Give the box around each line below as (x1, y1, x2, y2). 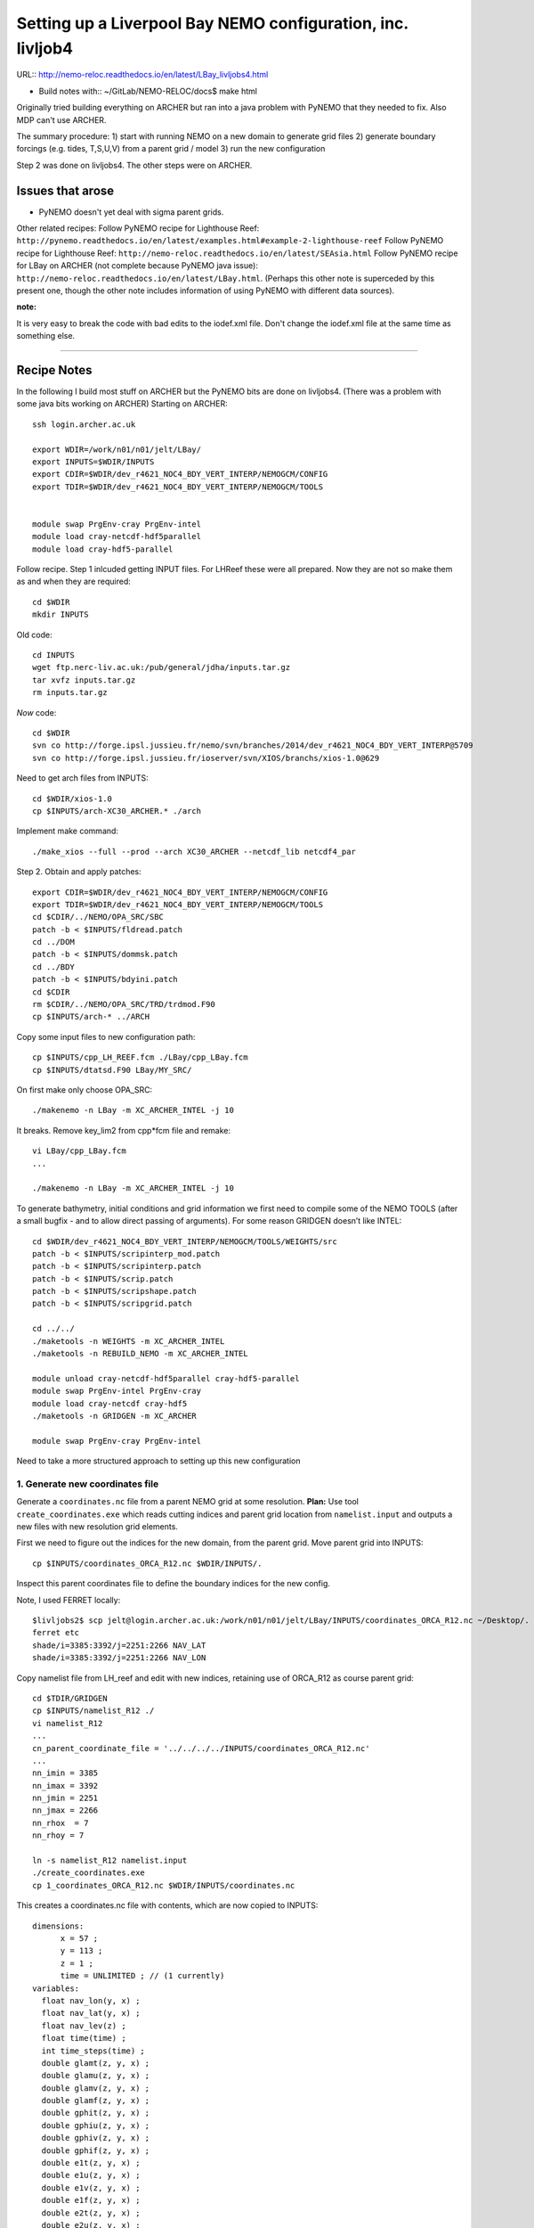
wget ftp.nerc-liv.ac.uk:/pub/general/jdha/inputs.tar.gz (32, 662, 291, 673)
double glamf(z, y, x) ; (41, 2095, 150, 2106)
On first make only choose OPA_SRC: (16, 1084, 153, 1095)
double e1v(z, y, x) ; (41, 2183, 141, 2192)
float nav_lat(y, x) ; (41, 2008, 141, 2019)
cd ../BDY (32, 962, 75, 971)
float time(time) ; (41, 2033, 126, 2044)
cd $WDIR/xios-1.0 (32, 793, 113, 804)
